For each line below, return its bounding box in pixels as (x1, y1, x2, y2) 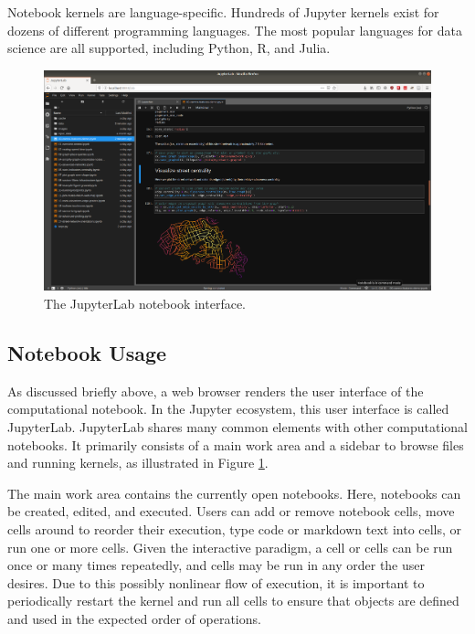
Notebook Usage (7, 338, 167, 366)
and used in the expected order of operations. (7, 608, 261, 628)
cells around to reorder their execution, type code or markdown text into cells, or (7, 519, 462, 538)
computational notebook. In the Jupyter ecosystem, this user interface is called (7, 399, 449, 418)
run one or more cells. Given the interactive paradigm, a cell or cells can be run (7, 537, 453, 556)
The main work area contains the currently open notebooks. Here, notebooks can (7, 483, 461, 502)
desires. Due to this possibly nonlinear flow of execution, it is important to (7, 573, 425, 592)
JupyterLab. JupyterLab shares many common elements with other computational (7, 417, 468, 436)
